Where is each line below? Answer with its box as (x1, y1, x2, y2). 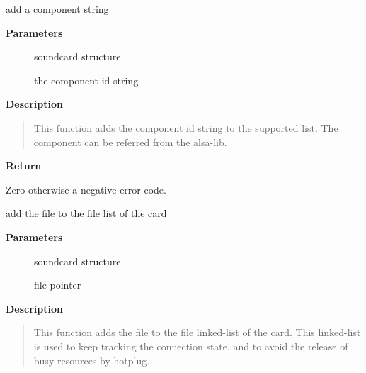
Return (6, 158, 42, 173)
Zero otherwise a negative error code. (6, 182, 166, 196)
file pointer (34, 277, 81, 292)
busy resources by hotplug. (33, 352, 150, 367)
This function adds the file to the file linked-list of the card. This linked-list (33, 325, 361, 340)
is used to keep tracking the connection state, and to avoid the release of (33, 338, 348, 353)
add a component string (6, 1, 109, 16)
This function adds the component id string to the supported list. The (33, 120, 338, 135)
